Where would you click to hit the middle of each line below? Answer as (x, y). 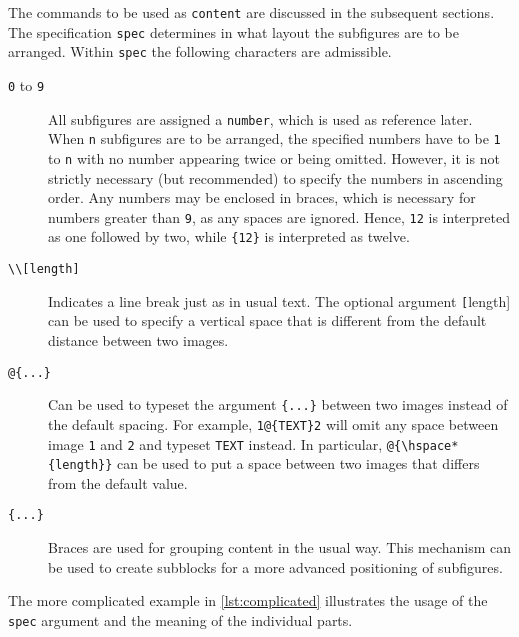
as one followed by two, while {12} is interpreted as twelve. (229, 236)
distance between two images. (138, 340)
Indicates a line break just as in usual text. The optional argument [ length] (279, 300)
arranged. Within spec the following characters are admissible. (200, 51)
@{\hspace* (422, 445)
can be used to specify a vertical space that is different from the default (267, 320)
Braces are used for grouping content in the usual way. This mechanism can (280, 547)
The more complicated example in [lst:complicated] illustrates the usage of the (248, 600)
